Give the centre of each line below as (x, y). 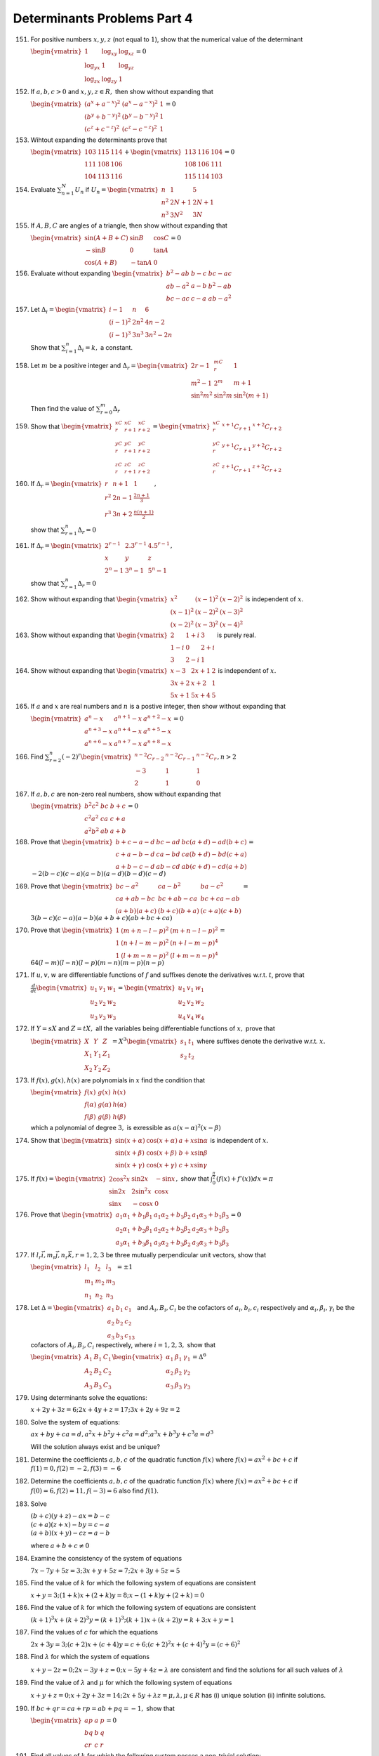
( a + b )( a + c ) (136, 911)
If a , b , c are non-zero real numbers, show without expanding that (126, 794)
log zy (109, 80)
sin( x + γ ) (130, 1165)
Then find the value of (62, 408)
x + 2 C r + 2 (267, 427)
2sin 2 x (141, 1191)
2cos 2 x (120, 1178)
